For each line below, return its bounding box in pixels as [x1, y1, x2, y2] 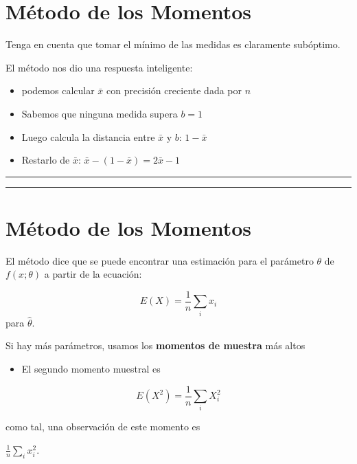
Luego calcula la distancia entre [21, 129, 155, 144]
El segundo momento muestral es [21, 361, 161, 375]
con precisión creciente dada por [106, 83, 242, 98]
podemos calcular [21, 83, 95, 98]
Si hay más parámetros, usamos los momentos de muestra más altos [5, 338, 306, 353]
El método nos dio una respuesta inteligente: [5, 60, 193, 74]
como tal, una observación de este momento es [5, 419, 200, 434]
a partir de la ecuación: [44, 267, 142, 281]
